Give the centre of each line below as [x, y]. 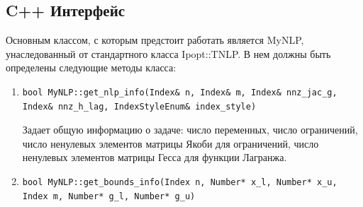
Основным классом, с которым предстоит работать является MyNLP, [155, 40]
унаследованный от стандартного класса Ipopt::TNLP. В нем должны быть [168, 53]
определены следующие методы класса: [91, 67]
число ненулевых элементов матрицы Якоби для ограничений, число [171, 143]
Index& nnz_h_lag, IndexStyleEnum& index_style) [139, 106]
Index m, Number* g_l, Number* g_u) [109, 196]
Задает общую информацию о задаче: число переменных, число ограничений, [190, 130]
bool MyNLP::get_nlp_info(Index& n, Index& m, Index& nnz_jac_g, [180, 92]
